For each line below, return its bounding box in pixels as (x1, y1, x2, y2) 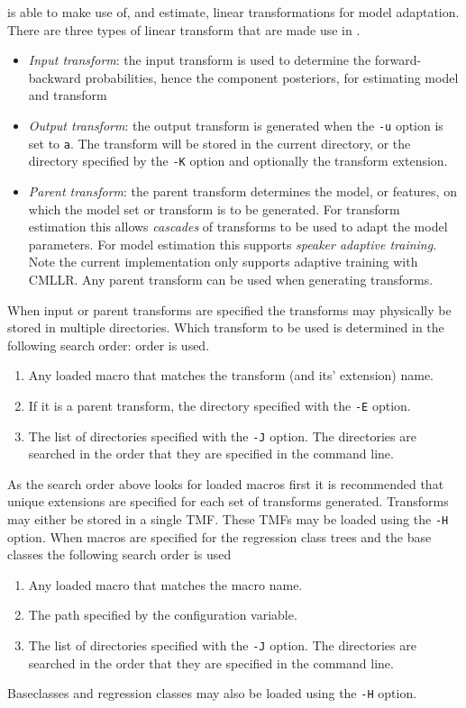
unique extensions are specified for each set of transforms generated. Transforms (7, 492, 449, 511)
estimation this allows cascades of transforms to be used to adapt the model (28, 217, 448, 236)
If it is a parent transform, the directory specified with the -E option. (28, 395, 411, 414)
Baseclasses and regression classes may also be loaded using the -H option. (7, 684, 417, 703)
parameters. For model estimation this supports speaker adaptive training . (28, 234, 437, 253)
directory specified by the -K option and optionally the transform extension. (28, 151, 448, 170)
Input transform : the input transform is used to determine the (28, 50, 371, 69)
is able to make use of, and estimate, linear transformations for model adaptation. (7, 3, 460, 21)
